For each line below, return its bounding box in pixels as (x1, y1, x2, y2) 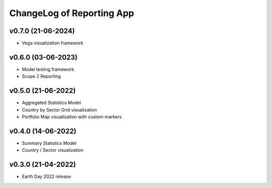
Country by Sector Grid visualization (22, 107, 97, 113)
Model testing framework (22, 66, 75, 72)
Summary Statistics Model (22, 140, 77, 146)
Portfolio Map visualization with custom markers (22, 114, 122, 120)
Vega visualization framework (22, 40, 84, 46)
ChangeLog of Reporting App (9, 8, 134, 19)
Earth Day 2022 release (22, 173, 71, 179)
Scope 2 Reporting (22, 73, 61, 79)
